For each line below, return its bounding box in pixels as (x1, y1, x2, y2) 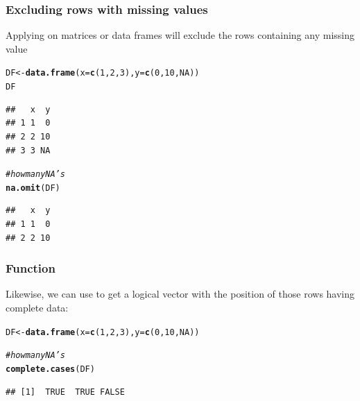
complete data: (6, 300, 69, 314)
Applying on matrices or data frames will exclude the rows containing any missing (6, 28, 354, 42)
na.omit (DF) (6, 182, 60, 193)
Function (6, 259, 55, 277)
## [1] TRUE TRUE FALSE (6, 386, 125, 397)
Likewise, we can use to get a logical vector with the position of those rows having (6, 287, 355, 301)
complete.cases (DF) (6, 364, 95, 374)
